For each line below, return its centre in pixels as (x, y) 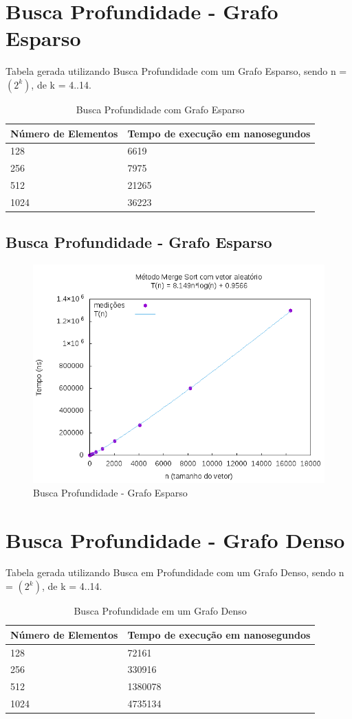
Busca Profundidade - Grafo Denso (175, 539)
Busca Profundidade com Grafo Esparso (160, 109)
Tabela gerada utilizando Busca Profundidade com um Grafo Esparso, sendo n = (176, 71)
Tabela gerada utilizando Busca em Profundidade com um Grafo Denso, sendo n (175, 572)
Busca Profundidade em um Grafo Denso (160, 611)
